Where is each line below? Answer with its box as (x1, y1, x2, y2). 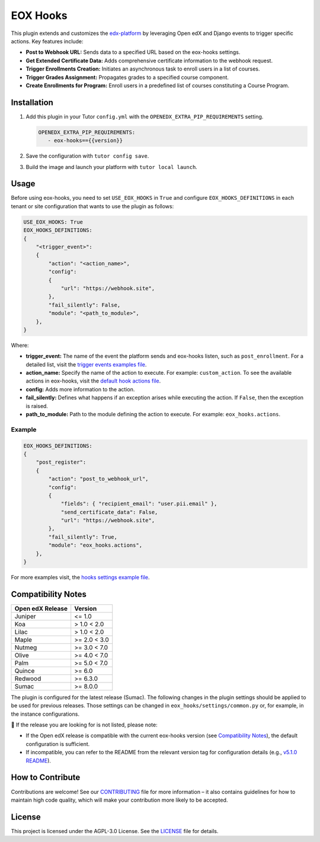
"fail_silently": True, (48, 534, 118, 540)
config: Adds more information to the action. (25, 385, 135, 393)
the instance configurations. (11, 710, 80, 717)
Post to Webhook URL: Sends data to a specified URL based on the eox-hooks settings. (25, 49, 241, 56)
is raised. (25, 402, 49, 409)
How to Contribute (11, 773, 81, 783)
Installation (11, 97, 53, 107)
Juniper (14, 612, 36, 620)
